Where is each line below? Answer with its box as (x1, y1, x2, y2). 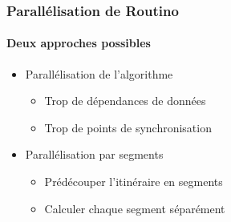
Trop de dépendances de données (44, 92, 206, 109)
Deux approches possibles (6, 34, 151, 51)
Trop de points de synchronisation (44, 119, 212, 135)
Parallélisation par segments (25, 146, 164, 163)
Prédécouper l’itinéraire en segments (44, 173, 223, 190)
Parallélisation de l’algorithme (25, 65, 173, 82)
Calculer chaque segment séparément (44, 200, 225, 216)
